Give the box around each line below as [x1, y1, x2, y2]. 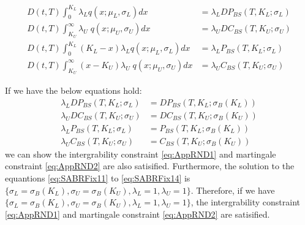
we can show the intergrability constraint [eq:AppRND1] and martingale [5, 147, 276, 160]
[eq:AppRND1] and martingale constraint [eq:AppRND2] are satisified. [5, 207, 270, 220]
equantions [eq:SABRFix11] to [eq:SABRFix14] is [5, 172, 190, 185]
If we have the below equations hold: [5, 84, 142, 97]
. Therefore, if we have [190, 183, 275, 196]
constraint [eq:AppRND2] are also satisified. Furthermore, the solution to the [5, 159, 295, 172]
